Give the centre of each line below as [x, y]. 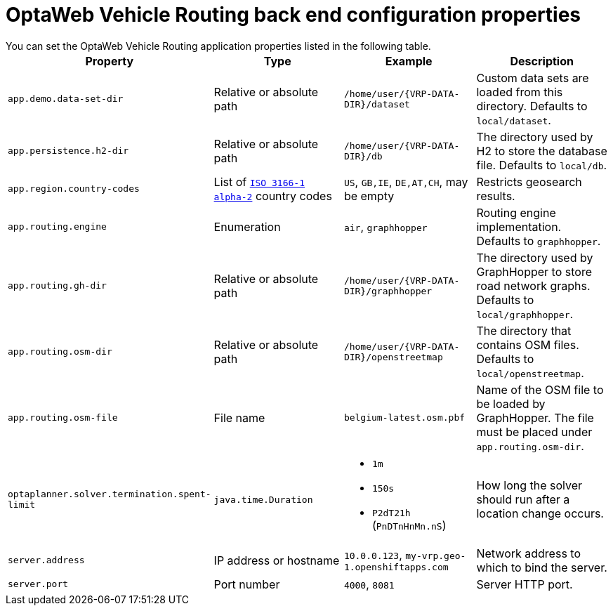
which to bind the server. [542, 567]
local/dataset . [514, 120]
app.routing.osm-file [63, 418]
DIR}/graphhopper [388, 291]
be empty [369, 196]
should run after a [523, 500]
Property [110, 61]
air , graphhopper [385, 226]
